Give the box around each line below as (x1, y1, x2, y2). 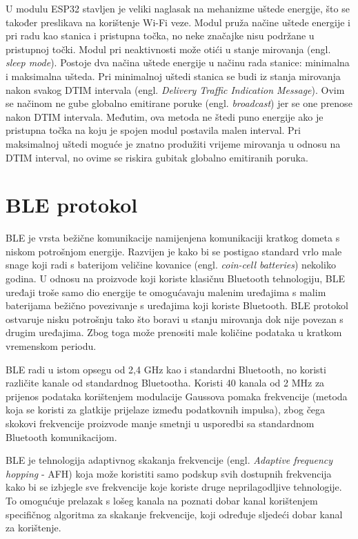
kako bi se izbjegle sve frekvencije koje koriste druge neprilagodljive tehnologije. (6, 480, 342, 494)
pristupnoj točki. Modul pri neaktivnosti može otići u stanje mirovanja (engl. (6, 41, 331, 56)
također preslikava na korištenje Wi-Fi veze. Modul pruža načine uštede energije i (6, 14, 350, 29)
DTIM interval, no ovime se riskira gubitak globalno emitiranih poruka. (6, 150, 308, 164)
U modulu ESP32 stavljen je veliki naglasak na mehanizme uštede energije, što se (6, 1, 350, 15)
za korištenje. (6, 520, 61, 535)
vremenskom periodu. (6, 339, 97, 353)
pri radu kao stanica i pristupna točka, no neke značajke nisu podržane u (6, 28, 315, 43)
